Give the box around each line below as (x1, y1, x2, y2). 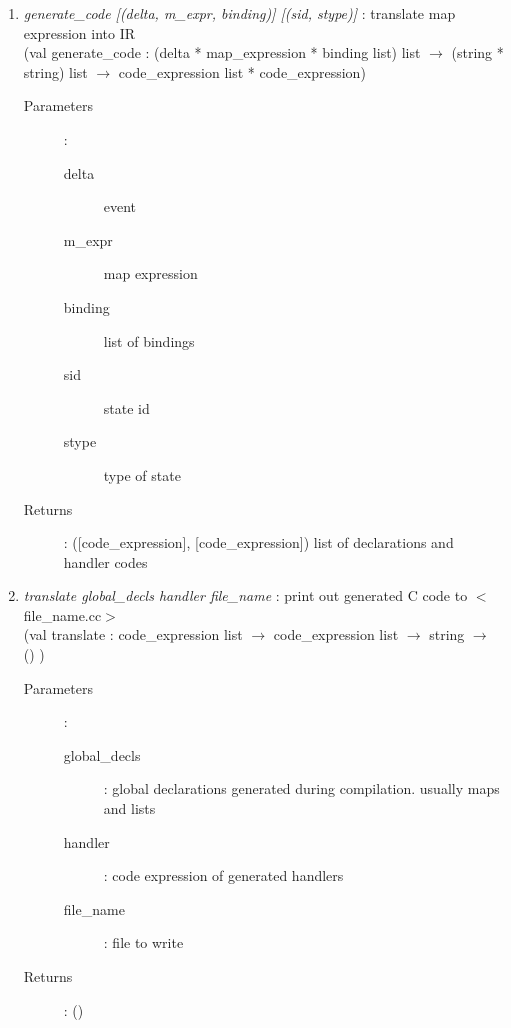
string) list (23, 61, 88, 82)
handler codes (63, 551, 148, 572)
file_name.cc (23, 604, 102, 625)
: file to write (103, 932, 184, 953)
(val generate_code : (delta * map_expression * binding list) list (23, 42, 421, 63)
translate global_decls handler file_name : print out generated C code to (23, 585, 468, 606)
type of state (103, 464, 181, 485)
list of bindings (103, 330, 195, 351)
